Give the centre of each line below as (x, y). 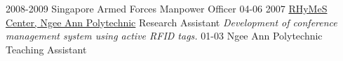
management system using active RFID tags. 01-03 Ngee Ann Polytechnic (164, 36)
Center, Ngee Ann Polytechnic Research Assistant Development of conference (171, 22)
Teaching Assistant (46, 49)
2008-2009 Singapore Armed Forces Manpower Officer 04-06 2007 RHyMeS (167, 8)
